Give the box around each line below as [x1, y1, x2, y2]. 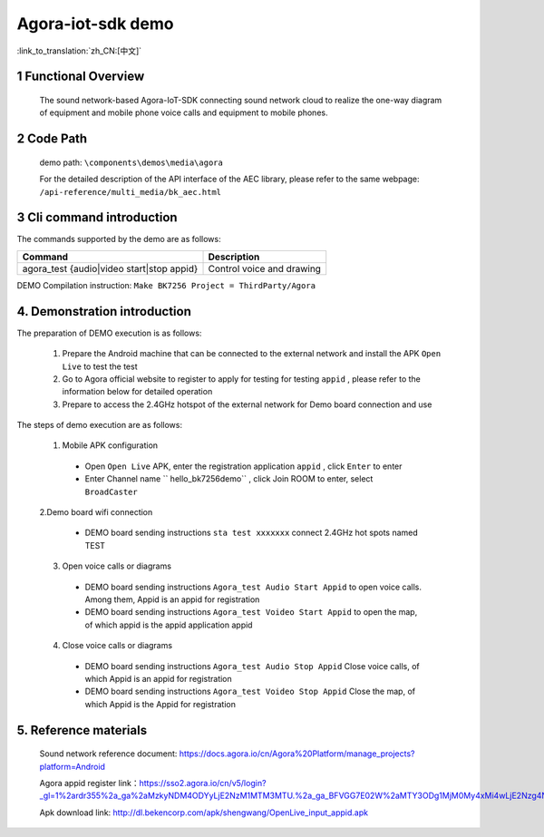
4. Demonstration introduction [16, 304, 192, 319]
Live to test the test [62, 361, 138, 372]
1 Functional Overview [16, 69, 145, 84]
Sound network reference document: [39, 748, 178, 759]
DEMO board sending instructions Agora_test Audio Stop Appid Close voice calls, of [84, 660, 421, 671]
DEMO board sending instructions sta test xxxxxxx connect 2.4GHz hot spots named [84, 527, 419, 539]
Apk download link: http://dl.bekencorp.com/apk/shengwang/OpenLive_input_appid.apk [39, 807, 369, 818]
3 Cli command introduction [16, 209, 178, 226]
